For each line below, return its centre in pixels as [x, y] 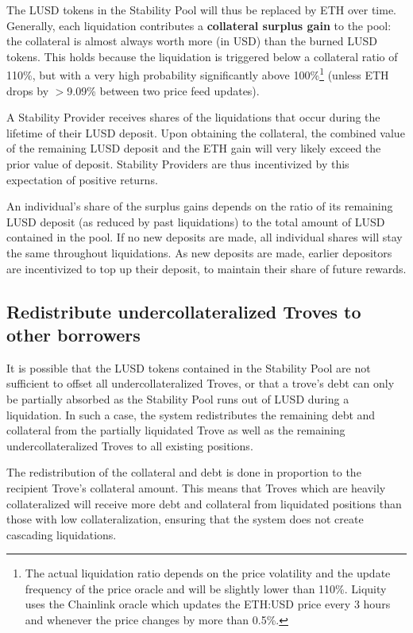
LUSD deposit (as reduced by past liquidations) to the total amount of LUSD [196, 221]
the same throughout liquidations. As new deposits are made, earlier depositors [199, 252]
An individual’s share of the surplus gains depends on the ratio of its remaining [200, 206]
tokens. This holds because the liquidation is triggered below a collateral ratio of [202, 56]
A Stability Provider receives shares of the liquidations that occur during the [193, 117]
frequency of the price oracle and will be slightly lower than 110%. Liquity [206, 588]
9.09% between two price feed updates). [163, 90]
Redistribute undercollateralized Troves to [184, 311]
